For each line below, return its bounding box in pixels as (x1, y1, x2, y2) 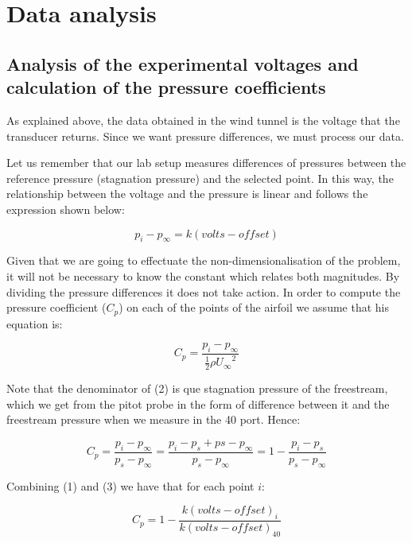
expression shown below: (6, 200, 125, 217)
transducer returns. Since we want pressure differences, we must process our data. (6, 127, 404, 144)
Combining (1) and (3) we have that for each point (6, 477, 255, 494)
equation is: (6, 315, 63, 332)
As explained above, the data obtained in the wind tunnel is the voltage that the (6, 111, 400, 128)
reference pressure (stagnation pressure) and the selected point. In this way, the (6, 169, 394, 186)
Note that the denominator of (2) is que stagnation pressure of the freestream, (6, 380, 388, 397)
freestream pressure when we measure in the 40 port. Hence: (6, 411, 301, 428)
